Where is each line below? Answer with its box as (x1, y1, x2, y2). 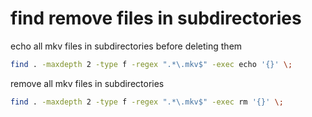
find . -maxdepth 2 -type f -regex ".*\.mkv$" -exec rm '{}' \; (10, 97, 284, 107)
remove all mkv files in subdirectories (10, 77, 165, 89)
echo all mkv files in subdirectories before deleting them (10, 40, 243, 52)
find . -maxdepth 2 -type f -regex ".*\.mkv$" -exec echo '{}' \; (10, 59, 293, 69)
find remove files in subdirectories (10, 7, 302, 30)
